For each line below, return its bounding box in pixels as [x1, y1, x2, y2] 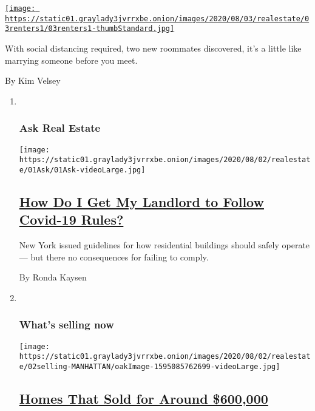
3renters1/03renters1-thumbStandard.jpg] [5, 24, 175, 33]
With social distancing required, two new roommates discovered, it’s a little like [5, 41, 302, 54]
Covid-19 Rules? [19, 210, 124, 229]
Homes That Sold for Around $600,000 [19, 389, 268, 408]
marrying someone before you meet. [5, 53, 138, 66]
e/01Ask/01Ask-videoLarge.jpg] [19, 165, 146, 174]
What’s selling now [19, 317, 114, 332]
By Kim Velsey [5, 74, 61, 87]
